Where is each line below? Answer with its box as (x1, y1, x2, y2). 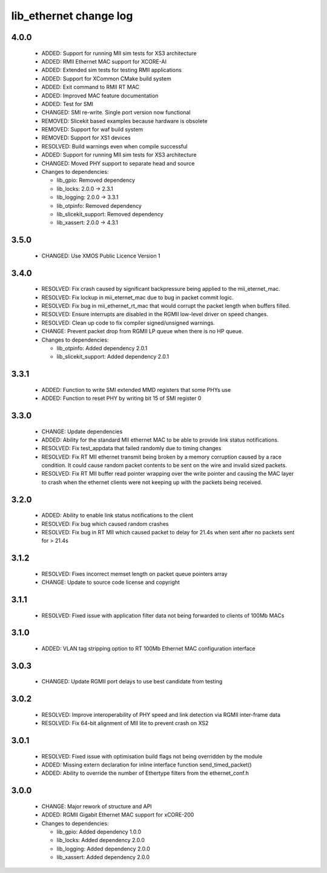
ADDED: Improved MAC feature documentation (41, 91, 159, 99)
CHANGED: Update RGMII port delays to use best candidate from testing (41, 678, 223, 685)
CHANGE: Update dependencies (41, 428, 123, 435)
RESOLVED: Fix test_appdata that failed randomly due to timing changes (41, 445, 222, 452)
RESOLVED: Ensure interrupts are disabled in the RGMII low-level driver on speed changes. (41, 311, 269, 318)
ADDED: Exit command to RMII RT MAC (41, 84, 139, 91)
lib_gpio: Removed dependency (56, 176, 136, 184)
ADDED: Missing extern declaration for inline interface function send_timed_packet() (41, 761, 252, 769)
